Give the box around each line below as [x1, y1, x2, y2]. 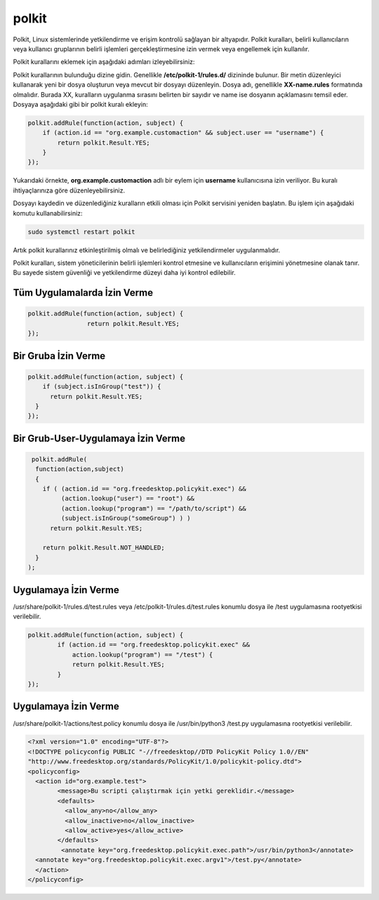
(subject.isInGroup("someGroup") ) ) [60, 514, 191, 523]
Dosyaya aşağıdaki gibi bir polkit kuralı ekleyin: [13, 100, 148, 108]
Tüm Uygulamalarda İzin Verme [13, 287, 154, 299]
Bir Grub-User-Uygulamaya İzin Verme [13, 432, 186, 444]
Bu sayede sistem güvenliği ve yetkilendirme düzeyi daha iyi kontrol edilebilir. [13, 268, 236, 277]
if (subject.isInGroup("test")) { [42, 383, 161, 391]
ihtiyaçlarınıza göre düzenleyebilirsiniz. [13, 186, 126, 195]
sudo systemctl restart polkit [27, 228, 136, 235]
